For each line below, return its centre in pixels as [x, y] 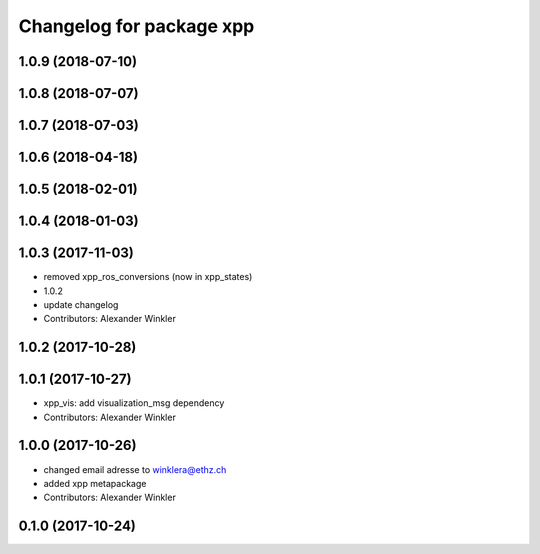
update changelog [81, 304]
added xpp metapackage [95, 483]
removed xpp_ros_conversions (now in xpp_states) [148, 277]
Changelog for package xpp [136, 26]
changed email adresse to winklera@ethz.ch [135, 469]
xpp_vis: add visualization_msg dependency [134, 403]
